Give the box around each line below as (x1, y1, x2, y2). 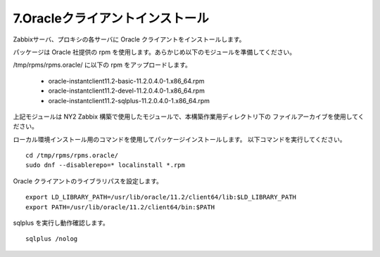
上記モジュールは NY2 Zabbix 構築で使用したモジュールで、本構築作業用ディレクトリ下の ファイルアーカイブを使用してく (13, 112, 365, 121)
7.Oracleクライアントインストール (13, 11, 209, 26)
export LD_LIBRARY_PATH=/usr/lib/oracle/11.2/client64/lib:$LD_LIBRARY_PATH (25, 193, 297, 202)
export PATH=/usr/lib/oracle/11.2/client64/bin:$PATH (25, 203, 215, 211)
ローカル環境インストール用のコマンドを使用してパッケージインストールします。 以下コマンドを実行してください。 (13, 135, 346, 143)
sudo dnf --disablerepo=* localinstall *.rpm (25, 162, 186, 169)
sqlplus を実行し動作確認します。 (13, 218, 109, 228)
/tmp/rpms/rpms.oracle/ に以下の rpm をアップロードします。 (13, 60, 191, 70)
